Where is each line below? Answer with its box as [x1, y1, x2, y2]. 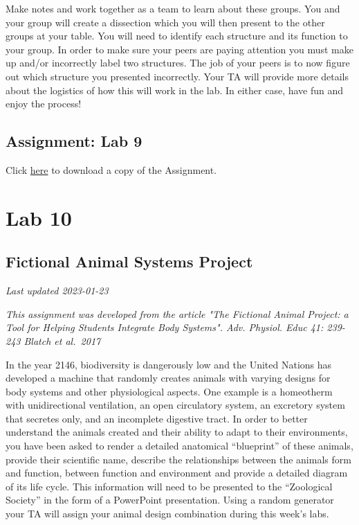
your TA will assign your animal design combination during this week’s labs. [6, 506, 329, 521]
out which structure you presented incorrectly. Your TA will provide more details [6, 69, 349, 83]
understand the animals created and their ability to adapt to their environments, [6, 425, 348, 439]
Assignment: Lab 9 [6, 130, 142, 152]
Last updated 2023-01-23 [6, 283, 109, 298]
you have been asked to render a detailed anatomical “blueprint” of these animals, [6, 438, 353, 453]
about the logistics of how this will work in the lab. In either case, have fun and [6, 82, 344, 97]
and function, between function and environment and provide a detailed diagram [6, 465, 348, 480]
